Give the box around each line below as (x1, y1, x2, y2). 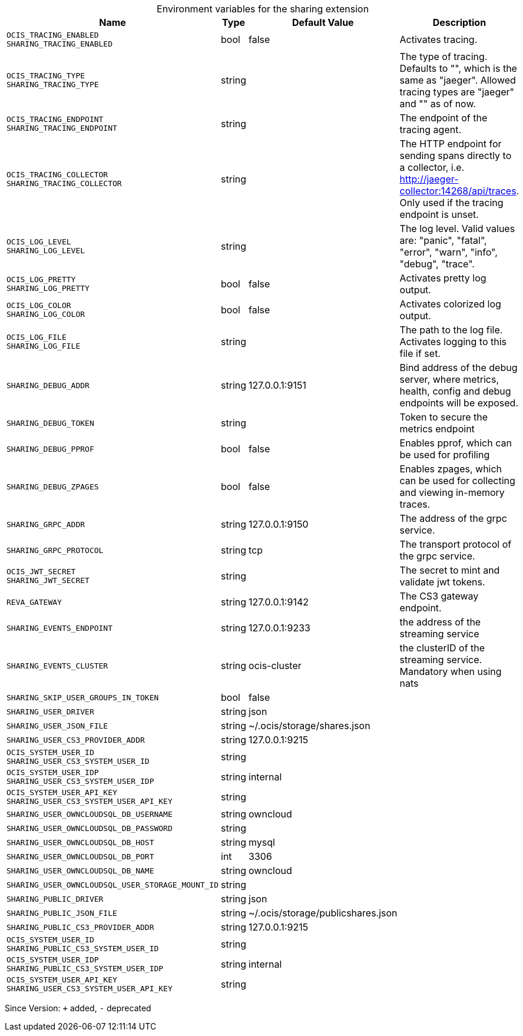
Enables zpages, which (399, 463, 502, 475)
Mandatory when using (399, 666, 502, 677)
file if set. (399, 347, 441, 359)
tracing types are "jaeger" (399, 86, 515, 98)
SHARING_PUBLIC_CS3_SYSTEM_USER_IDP (6, 964, 164, 973)
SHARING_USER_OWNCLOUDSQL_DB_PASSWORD (6, 823, 173, 833)
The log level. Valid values (399, 223, 515, 234)
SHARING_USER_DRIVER (6, 707, 94, 716)
